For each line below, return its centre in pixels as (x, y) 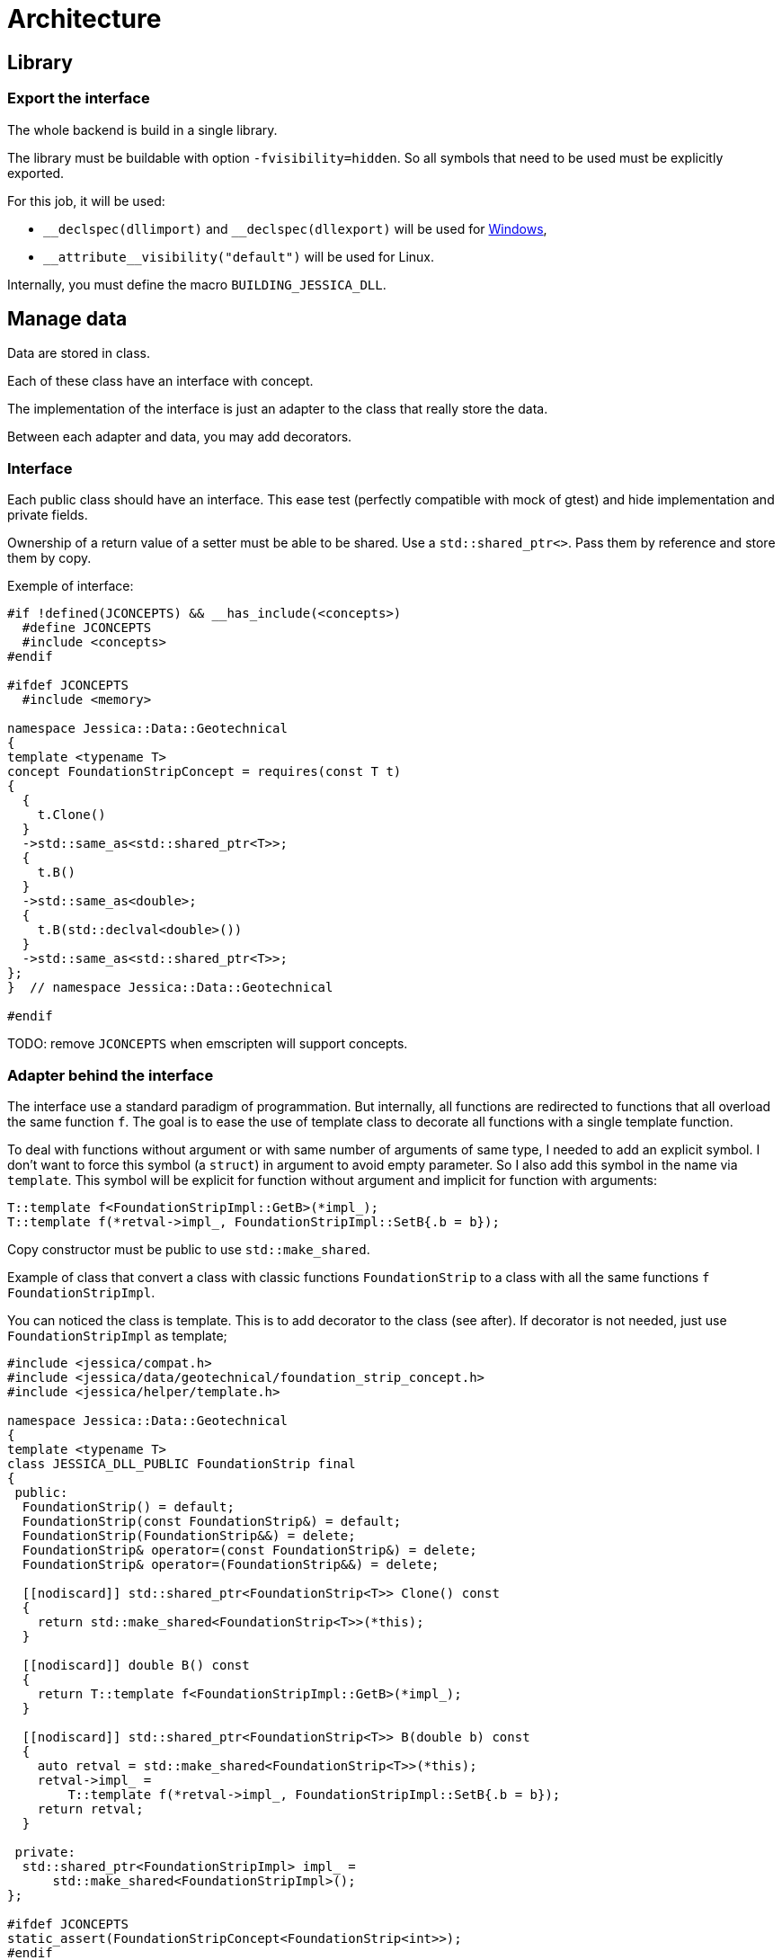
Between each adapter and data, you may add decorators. (180, 437)
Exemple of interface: (71, 586)
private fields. (48, 515)
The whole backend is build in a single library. (142, 129)
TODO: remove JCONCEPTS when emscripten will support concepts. (208, 1044)
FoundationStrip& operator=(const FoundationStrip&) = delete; (249, 1550)
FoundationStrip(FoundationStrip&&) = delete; (189, 1535)
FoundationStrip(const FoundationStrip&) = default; (212, 1521)
